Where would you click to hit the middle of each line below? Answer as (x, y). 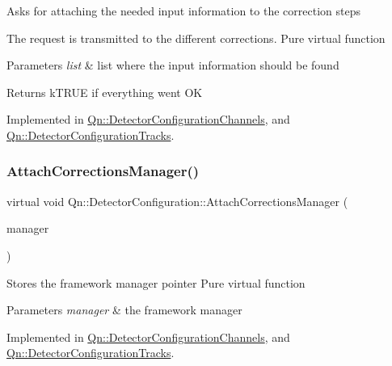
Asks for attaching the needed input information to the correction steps (183, 11)
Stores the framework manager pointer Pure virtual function (156, 282)
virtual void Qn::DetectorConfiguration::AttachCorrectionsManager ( (177, 201)
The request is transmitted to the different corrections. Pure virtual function (196, 38)
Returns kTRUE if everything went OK (105, 92)
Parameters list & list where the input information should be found (173, 65)
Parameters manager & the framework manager (124, 310)
